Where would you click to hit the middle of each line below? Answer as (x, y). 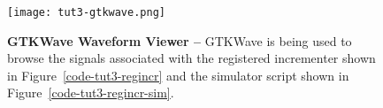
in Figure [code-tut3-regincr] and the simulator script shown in (178, 75)
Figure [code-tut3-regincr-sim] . (91, 93)
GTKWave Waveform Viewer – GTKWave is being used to (180, 40)
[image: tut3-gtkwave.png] (86, 12)
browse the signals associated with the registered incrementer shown (191, 58)
